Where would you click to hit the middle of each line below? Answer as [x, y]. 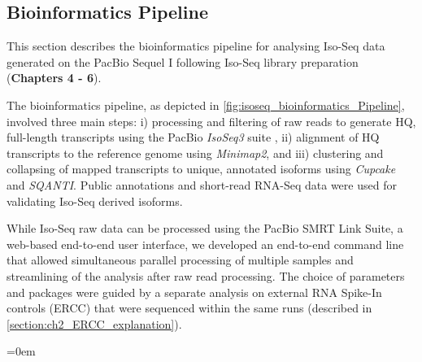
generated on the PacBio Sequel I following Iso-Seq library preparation [183, 61]
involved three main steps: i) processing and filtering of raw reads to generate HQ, [211, 121]
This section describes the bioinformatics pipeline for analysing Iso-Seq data [196, 46]
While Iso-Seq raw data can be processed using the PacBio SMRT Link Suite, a [205, 228]
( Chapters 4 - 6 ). [54, 78]
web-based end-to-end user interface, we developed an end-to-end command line [205, 244]
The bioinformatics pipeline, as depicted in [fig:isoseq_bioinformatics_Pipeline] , [206, 105]
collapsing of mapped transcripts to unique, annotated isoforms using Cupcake [201, 169]
